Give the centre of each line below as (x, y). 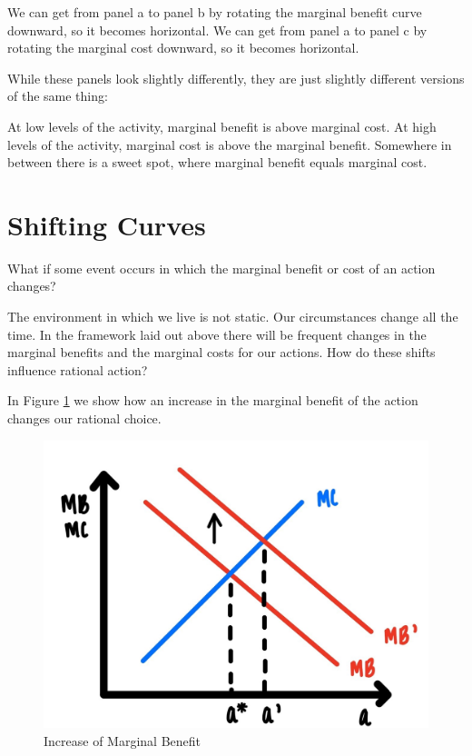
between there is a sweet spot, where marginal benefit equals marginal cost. (217, 162)
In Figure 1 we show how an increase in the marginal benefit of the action (213, 400)
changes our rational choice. (84, 418)
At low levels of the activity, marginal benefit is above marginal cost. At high (222, 126)
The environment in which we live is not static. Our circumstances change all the (233, 317)
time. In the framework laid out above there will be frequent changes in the (217, 334)
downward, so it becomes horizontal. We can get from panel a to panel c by (217, 30)
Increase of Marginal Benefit (123, 740)
